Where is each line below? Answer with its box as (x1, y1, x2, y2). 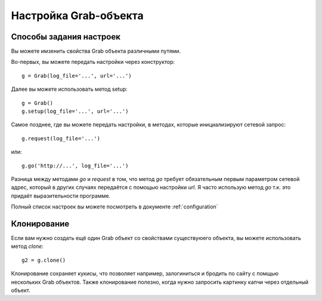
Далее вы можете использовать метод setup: (11, 85, 128, 93)
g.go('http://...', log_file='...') (21, 162, 129, 169)
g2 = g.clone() (21, 257, 66, 263)
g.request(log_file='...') (21, 135, 101, 142)
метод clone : (11, 242, 44, 250)
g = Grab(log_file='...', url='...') (21, 72, 132, 79)
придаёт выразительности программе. (11, 192, 110, 199)
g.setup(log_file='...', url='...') (21, 108, 129, 115)
